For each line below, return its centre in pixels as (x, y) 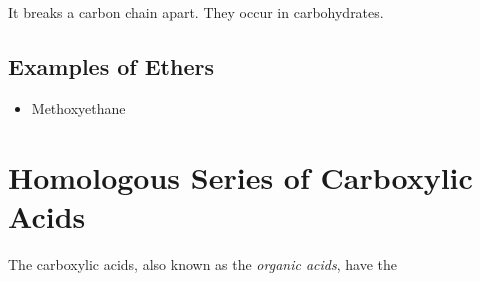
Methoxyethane (78, 107)
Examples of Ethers (111, 65)
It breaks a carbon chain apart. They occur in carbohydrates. (196, 12)
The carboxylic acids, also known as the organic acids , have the (202, 263)
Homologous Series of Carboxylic (240, 176)
